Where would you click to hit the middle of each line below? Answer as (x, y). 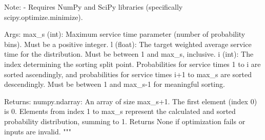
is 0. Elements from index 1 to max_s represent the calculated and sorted (120, 111)
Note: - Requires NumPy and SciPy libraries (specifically (94, 7)
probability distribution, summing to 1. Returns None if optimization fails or (125, 121)
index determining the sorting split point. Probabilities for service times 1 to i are (132, 64)
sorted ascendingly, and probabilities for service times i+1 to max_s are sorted (128, 74)
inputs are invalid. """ (38, 131)
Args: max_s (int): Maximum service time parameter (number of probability (125, 34)
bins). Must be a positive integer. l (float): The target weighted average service (128, 44)
